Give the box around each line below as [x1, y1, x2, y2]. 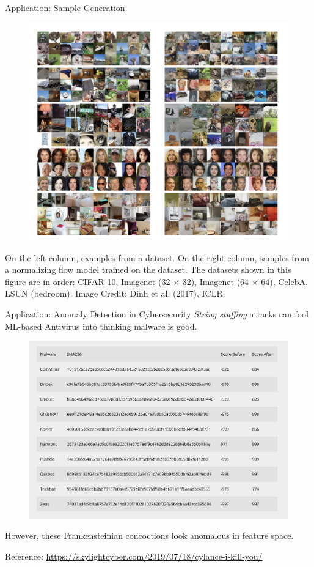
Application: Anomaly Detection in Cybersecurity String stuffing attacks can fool [5, 308, 309, 321]
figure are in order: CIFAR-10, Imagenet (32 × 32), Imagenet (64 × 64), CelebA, [5, 275, 308, 287]
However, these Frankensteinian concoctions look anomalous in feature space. [5, 529, 294, 542]
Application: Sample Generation [5, 1, 125, 13]
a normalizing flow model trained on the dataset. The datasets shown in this [5, 263, 291, 276]
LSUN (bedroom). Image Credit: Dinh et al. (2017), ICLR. [5, 287, 225, 300]
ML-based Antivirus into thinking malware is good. [5, 319, 197, 332]
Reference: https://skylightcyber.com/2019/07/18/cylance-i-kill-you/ [5, 549, 263, 562]
